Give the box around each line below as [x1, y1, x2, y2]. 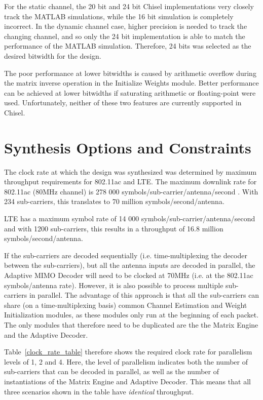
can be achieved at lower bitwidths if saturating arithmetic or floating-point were [4, 87, 256, 98]
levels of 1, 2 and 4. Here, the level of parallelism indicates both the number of [4, 356, 248, 367]
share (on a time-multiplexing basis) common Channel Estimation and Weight [4, 299, 247, 310]
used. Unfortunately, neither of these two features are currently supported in [4, 97, 242, 108]
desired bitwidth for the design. [4, 50, 101, 61]
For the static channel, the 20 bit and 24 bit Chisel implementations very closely [4, 1, 254, 11]
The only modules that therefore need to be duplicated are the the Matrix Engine [4, 319, 258, 330]
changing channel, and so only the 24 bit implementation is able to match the [4, 30, 245, 41]
